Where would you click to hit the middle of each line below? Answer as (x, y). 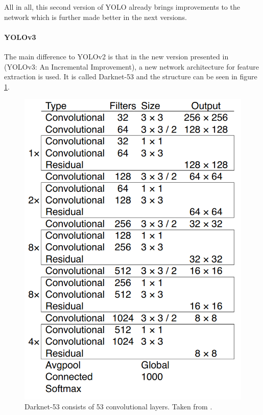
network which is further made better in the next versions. (95, 17)
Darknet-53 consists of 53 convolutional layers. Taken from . (118, 407)
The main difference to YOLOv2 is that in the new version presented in (116, 56)
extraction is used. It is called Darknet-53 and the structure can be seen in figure (131, 77)
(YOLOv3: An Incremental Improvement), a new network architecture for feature (131, 66)
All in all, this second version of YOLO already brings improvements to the (122, 7)
